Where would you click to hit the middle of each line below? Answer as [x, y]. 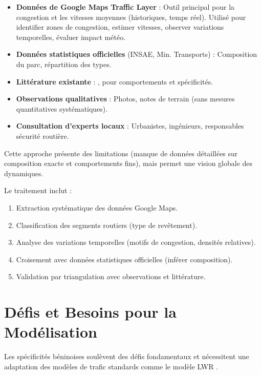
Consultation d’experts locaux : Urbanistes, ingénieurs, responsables [130, 126]
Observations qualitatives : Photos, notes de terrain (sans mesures [125, 99]
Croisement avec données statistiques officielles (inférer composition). [124, 259]
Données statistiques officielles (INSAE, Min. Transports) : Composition [137, 54]
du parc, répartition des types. [64, 64]
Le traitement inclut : [38, 190]
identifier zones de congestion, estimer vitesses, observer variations [120, 27]
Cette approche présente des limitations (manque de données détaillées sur [121, 153]
